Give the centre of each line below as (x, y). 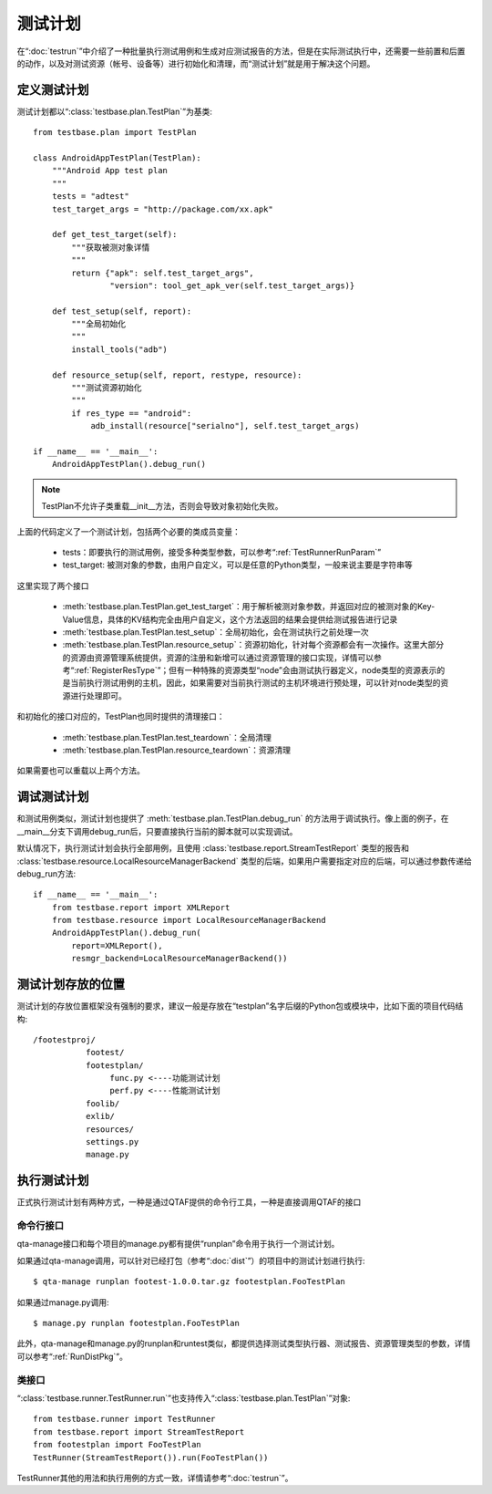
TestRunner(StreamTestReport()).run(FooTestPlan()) (151, 1458)
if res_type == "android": (132, 413)
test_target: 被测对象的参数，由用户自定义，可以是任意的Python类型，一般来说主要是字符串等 (238, 565)
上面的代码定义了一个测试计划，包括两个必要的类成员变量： (128, 531)
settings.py (112, 1142)
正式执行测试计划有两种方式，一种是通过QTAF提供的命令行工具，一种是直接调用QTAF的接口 (189, 1202)
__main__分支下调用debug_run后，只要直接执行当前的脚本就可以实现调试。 (157, 831)
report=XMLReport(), (117, 945)
